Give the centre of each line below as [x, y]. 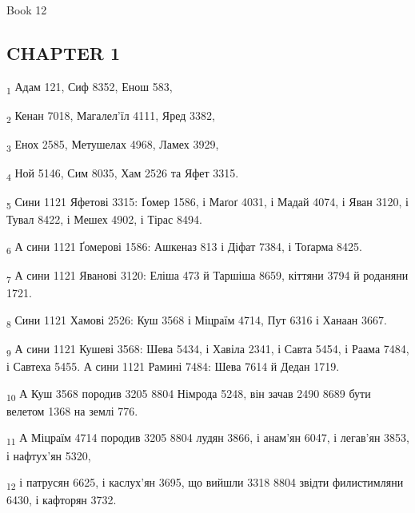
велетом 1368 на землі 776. [72, 410]
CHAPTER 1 [64, 52]
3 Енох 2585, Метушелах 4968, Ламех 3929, [113, 145]
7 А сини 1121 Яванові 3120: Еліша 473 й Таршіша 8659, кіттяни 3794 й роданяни [207, 276]
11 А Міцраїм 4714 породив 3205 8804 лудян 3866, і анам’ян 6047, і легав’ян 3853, [208, 439]
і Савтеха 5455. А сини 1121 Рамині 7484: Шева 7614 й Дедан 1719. [173, 366]
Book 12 [27, 10]
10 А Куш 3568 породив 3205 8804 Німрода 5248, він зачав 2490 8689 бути [189, 394]
